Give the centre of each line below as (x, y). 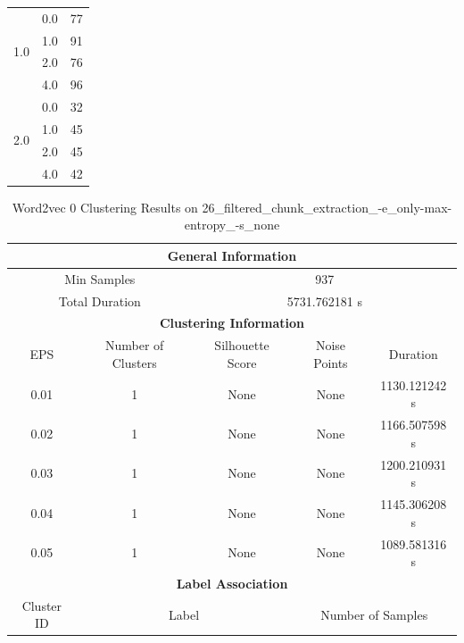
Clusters (134, 362)
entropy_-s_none (232, 225)
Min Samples (100, 278)
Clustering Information (232, 323)
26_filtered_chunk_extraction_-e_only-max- (327, 207)
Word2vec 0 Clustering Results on (105, 207)
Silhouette (242, 345)
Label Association (232, 583)
